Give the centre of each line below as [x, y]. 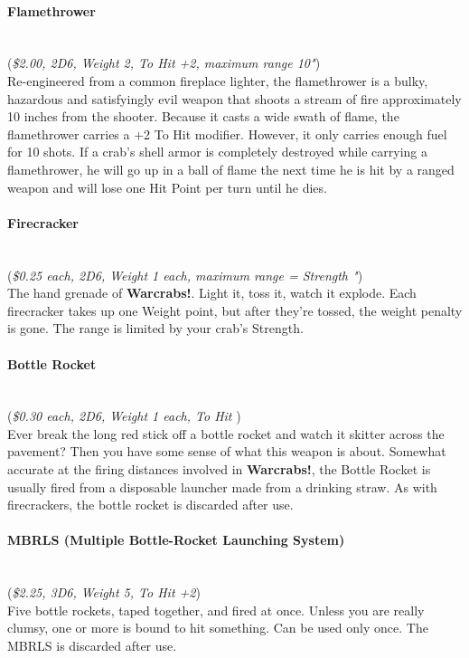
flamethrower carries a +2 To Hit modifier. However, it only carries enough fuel [227, 134]
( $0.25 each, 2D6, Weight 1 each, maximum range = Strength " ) [185, 275]
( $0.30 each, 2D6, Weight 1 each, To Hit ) [124, 416]
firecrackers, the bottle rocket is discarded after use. [150, 505]
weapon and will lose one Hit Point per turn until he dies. [167, 187]
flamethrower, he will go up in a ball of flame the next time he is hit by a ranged [231, 169]
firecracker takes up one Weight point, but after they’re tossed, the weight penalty [235, 310]
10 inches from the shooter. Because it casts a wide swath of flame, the [203, 116]
